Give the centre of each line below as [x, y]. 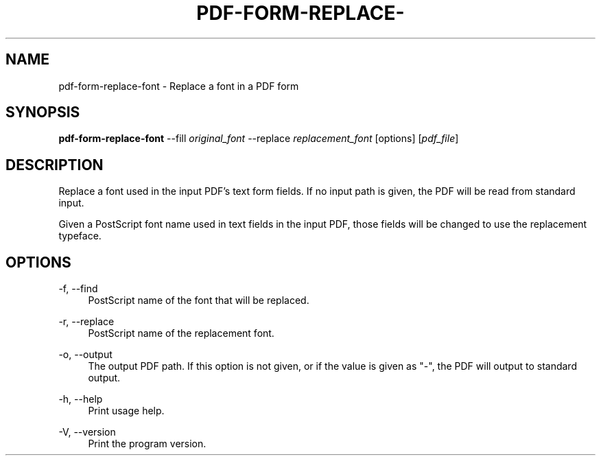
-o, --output [85, 355]
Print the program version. [147, 444]
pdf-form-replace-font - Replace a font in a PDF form [179, 86]
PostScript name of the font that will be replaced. [199, 300]
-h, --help [81, 399]
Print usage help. [126, 411]
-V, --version [87, 432]
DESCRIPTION [55, 165]
